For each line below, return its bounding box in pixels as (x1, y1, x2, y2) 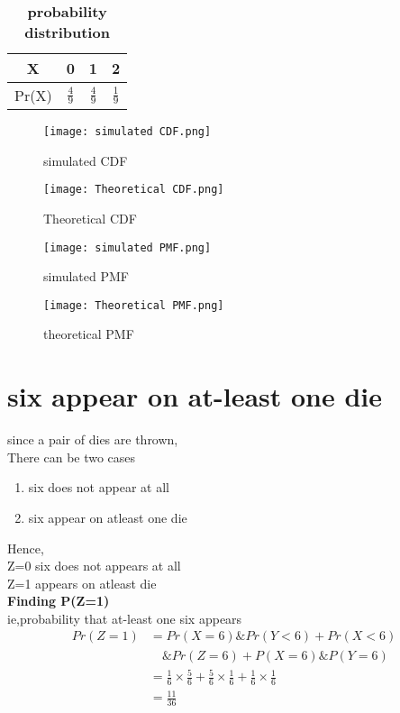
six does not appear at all (28, 478, 169, 497)
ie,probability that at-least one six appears (7, 608, 242, 627)
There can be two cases (7, 447, 136, 466)
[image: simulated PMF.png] (43, 241, 212, 254)
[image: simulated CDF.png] (43, 125, 212, 138)
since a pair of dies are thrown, (7, 430, 178, 449)
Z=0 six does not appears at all (7, 556, 181, 575)
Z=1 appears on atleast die (7, 573, 157, 592)
